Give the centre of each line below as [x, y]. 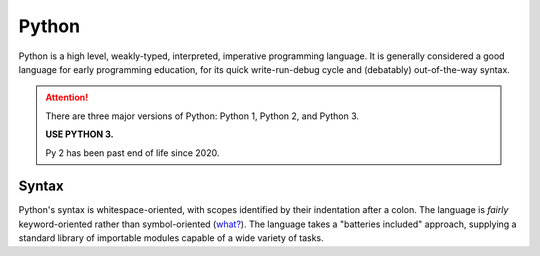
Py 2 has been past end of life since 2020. [132, 152]
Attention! [67, 97]
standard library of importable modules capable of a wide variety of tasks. [171, 238]
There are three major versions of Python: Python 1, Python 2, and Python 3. [202, 116]
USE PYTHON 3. [79, 134]
